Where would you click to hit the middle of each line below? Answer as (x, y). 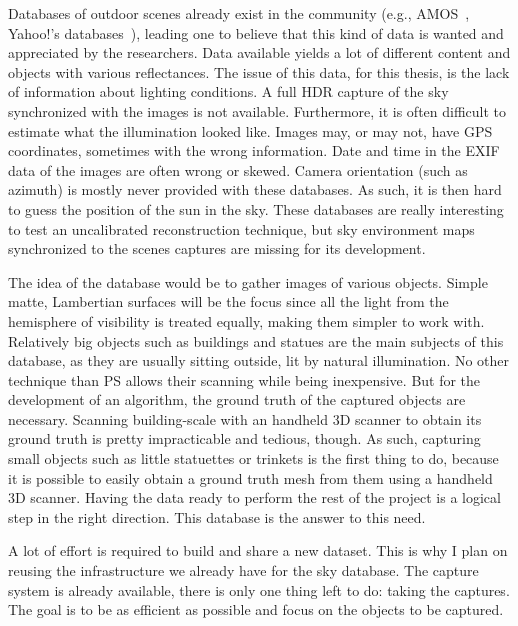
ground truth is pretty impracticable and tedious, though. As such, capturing (244, 438)
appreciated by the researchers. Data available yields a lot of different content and (259, 52)
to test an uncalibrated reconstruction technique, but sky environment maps (241, 228)
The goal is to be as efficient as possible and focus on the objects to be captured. (256, 609)
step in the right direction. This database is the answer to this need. (217, 516)
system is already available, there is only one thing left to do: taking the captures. (259, 589)
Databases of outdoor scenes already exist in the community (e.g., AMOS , (239, 13)
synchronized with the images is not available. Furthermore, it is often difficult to (257, 110)
